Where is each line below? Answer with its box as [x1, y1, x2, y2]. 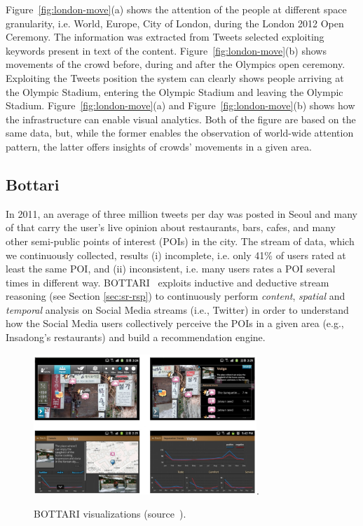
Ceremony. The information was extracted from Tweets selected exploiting [6, 29, 324, 44]
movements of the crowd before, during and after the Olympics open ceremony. [6, 57, 345, 71]
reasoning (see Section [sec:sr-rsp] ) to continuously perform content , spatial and [6, 289, 345, 303]
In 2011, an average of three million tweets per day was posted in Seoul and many [6, 206, 357, 221]
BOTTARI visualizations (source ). [34, 506, 186, 521]
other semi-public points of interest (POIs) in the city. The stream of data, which [6, 233, 355, 248]
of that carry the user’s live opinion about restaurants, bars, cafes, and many [6, 220, 336, 235]
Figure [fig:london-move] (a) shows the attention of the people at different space [6, 2, 347, 16]
